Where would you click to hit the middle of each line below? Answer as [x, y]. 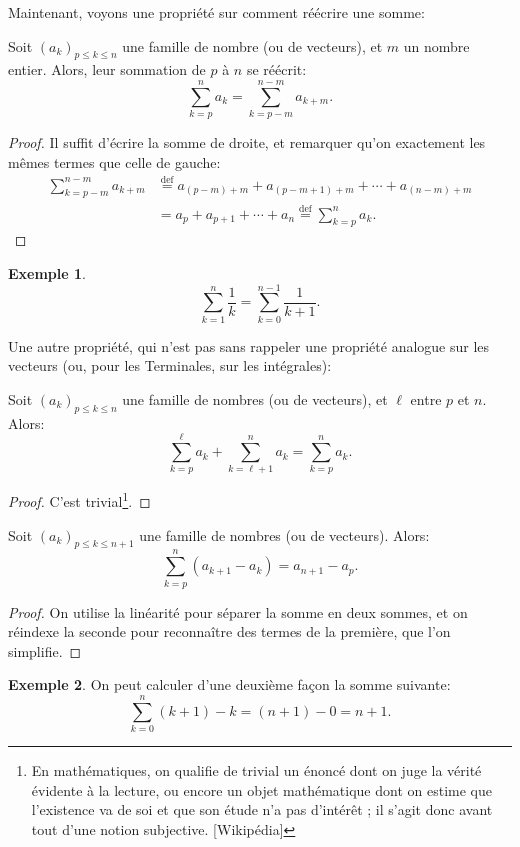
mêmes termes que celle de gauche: [114, 161]
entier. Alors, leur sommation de [107, 69]
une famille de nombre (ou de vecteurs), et [252, 45]
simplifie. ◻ [45, 650]
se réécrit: [276, 69]
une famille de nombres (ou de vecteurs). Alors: [284, 534]
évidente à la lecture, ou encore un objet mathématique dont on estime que [261, 789]
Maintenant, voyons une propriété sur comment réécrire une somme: [216, 12]
